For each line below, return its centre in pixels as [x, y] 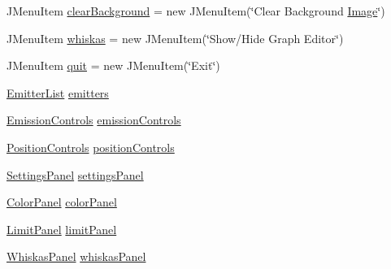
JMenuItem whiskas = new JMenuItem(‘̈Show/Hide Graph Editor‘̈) [175, 38]
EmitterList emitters [58, 92]
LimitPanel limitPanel [62, 229]
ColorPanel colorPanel [62, 202]
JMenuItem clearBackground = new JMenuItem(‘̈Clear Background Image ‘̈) [196, 11]
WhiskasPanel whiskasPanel [76, 256]
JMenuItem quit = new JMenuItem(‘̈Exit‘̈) [113, 65]
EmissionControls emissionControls [94, 120]
